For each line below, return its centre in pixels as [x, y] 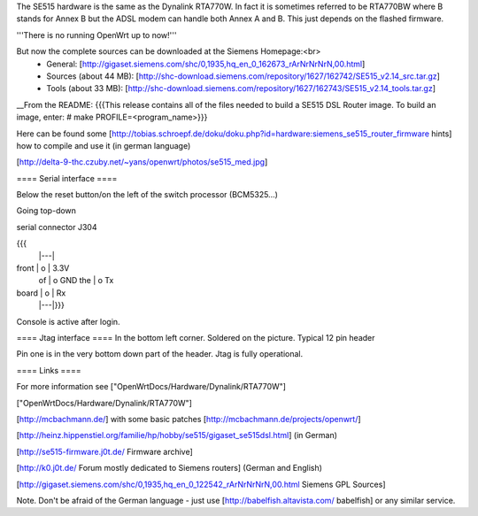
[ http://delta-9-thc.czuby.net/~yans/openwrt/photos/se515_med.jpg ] [142, 162]
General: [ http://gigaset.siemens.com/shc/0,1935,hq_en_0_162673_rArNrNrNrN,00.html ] [206, 64]
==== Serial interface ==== [67, 178]
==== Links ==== [49, 370]
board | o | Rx [41, 293]
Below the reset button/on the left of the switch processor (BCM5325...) [147, 195]
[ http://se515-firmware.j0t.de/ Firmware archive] [105, 451]
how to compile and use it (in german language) [104, 145]
